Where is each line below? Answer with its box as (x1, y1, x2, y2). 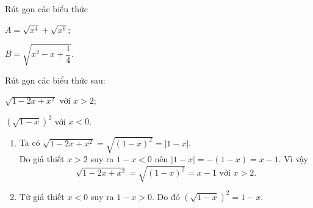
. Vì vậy (278, 152, 309, 165)
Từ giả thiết (19, 190, 65, 203)
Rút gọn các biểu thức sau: (5, 73, 106, 86)
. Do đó (152, 190, 180, 203)
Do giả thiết (19, 152, 65, 165)
